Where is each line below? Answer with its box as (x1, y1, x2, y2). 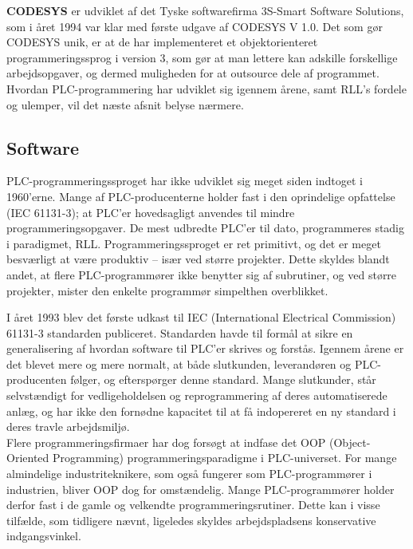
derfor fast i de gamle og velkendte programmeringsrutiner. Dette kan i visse (6, 496, 380, 513)
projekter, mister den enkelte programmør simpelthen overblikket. (6, 282, 328, 298)
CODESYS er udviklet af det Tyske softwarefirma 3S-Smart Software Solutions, (6, 2, 404, 18)
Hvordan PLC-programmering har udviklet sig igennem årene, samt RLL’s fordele (6, 80, 407, 97)
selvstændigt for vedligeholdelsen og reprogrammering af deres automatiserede (6, 387, 387, 404)
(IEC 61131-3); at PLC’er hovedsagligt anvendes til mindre (6, 203, 295, 220)
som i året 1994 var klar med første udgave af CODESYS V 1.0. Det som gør (6, 18, 383, 34)
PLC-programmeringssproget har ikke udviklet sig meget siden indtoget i (6, 172, 363, 189)
